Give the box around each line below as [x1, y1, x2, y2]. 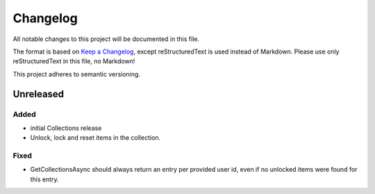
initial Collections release [30, 124, 102, 132]
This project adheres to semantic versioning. [12, 70, 140, 78]
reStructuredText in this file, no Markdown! [12, 57, 135, 65]
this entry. [30, 175, 59, 184]
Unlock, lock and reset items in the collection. [30, 134, 161, 142]
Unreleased [12, 88, 65, 100]
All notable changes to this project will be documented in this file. [12, 35, 200, 43]
